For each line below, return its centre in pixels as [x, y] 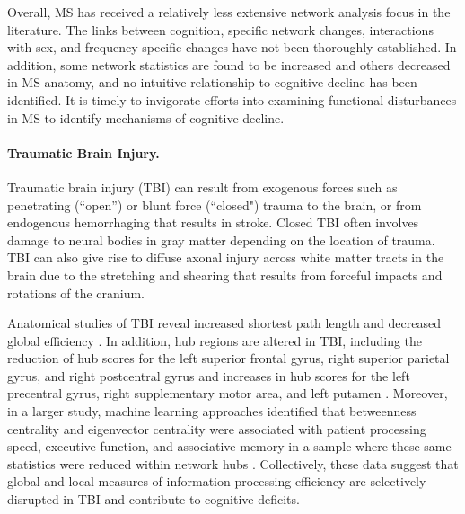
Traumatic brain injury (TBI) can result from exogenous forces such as [202, 186]
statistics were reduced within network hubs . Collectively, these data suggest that [233, 463]
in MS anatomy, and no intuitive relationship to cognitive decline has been [212, 82]
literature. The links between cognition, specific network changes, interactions [220, 29]
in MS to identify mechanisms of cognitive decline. [146, 117]
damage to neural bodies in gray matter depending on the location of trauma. [221, 239]
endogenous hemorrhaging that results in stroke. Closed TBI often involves [213, 222]
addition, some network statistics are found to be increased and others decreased [229, 64]
